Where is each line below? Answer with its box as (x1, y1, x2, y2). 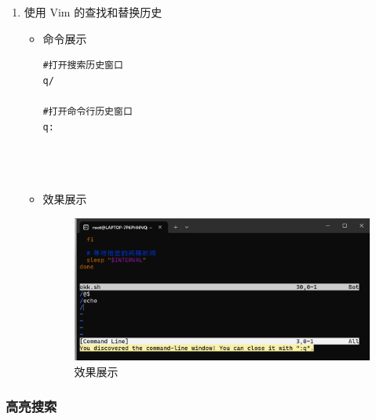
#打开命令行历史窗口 (42, 105, 133, 117)
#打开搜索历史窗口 (42, 60, 123, 71)
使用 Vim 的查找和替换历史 (24, 4, 162, 20)
